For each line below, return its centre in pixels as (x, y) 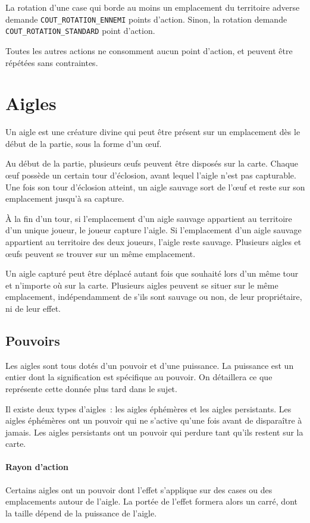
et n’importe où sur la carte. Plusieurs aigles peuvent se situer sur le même (142, 285)
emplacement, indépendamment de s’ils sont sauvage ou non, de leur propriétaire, (154, 297)
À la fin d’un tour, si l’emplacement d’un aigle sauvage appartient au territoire (149, 218)
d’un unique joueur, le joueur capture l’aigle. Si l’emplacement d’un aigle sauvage (154, 230)
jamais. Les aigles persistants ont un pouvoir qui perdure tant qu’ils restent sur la (154, 432)
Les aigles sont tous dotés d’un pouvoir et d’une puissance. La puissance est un (150, 365)
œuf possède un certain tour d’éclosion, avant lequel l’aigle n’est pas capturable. (151, 175)
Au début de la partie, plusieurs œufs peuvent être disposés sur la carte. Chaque (152, 163)
